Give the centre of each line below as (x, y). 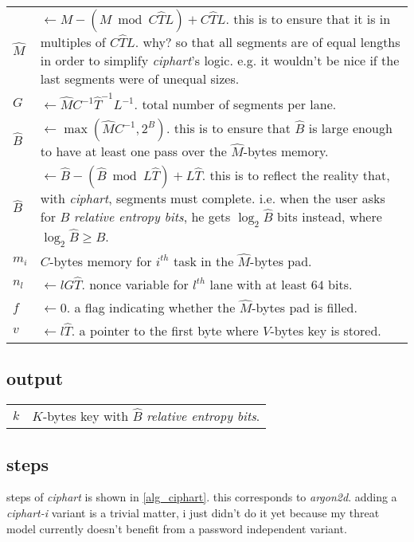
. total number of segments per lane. (235, 104)
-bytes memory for (101, 261)
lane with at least (258, 284)
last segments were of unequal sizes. (140, 79)
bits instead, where (330, 216)
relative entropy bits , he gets (152, 216)
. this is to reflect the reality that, (296, 175)
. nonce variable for (135, 284)
